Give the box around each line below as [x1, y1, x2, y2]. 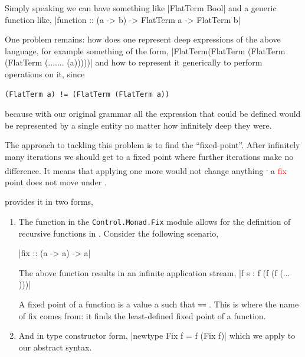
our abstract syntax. [18, 340, 92, 353]
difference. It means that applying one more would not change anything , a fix [5, 162, 287, 176]
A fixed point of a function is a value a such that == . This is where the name [18, 298, 299, 310]
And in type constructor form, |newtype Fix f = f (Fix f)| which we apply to [18, 329, 296, 342]
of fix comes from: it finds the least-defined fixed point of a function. [18, 309, 266, 322]
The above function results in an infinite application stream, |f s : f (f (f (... [18, 266, 290, 279]
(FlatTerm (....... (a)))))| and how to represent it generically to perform [5, 56, 263, 68]
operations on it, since [5, 67, 85, 80]
